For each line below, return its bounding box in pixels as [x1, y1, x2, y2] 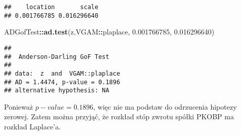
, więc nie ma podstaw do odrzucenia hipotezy [93, 101, 237, 112]
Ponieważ [4, 101, 33, 112]
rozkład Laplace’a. [4, 121, 61, 132]
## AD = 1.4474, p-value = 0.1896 [4, 78, 120, 86]
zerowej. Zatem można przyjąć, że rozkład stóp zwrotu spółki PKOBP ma [4, 111, 234, 122]
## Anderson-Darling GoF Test [4, 53, 109, 60]
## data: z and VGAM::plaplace [4, 70, 120, 77]
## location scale [4, 4, 99, 11]
